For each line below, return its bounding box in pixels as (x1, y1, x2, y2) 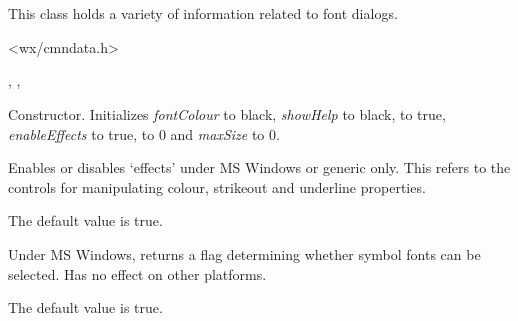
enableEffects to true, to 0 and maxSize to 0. (8, 123, 280, 144)
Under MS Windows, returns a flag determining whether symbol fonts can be (8, 243, 481, 264)
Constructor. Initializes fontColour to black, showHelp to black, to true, (8, 103, 446, 124)
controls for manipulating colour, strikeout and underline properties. (8, 176, 426, 197)
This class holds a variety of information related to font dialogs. (8, 3, 398, 24)
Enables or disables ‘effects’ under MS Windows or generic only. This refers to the (8, 157, 511, 178)
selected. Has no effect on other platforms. (8, 263, 267, 284)
